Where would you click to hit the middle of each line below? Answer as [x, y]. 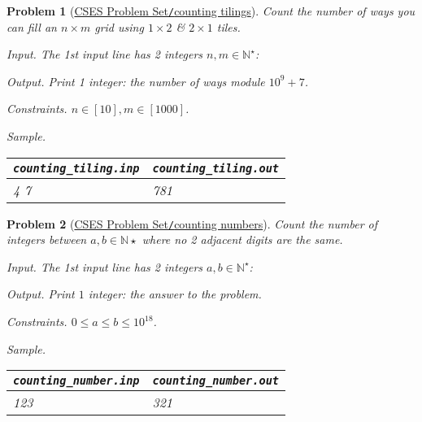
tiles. [228, 26]
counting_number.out [215, 381]
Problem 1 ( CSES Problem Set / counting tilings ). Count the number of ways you [211, 11]
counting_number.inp [76, 381]
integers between [47, 239]
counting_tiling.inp [76, 168]
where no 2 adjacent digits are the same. [242, 239]
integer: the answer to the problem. [175, 294]
